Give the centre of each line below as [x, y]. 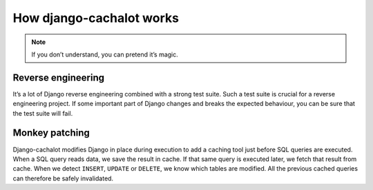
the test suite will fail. [43, 113]
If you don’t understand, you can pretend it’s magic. [105, 54]
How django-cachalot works [96, 18]
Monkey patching [51, 133]
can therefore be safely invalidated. [63, 178]
